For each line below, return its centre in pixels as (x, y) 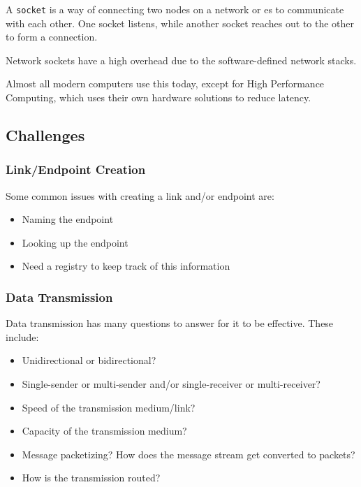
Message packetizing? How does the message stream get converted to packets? (189, 454)
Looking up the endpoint (75, 242)
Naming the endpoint (68, 219)
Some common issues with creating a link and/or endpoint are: (140, 195)
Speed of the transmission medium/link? (109, 407)
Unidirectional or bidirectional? (89, 360)
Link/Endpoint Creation (76, 169)
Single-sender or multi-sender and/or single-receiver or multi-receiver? (171, 384)
